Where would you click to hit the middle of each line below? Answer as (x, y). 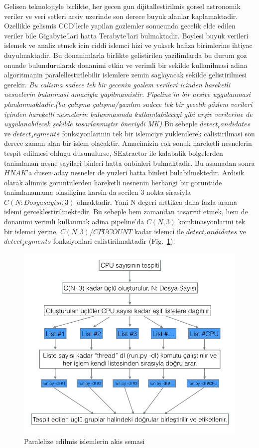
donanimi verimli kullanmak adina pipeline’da (74, 222)
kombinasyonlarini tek (212, 222)
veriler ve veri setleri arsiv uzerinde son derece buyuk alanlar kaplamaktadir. (121, 16)
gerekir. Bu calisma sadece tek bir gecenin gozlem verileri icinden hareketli (117, 84)
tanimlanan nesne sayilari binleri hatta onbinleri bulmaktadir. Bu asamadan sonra (129, 163)
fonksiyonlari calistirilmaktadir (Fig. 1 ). (114, 241)
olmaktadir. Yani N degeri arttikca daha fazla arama (157, 202)
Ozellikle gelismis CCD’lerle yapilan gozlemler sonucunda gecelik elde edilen (120, 26)
